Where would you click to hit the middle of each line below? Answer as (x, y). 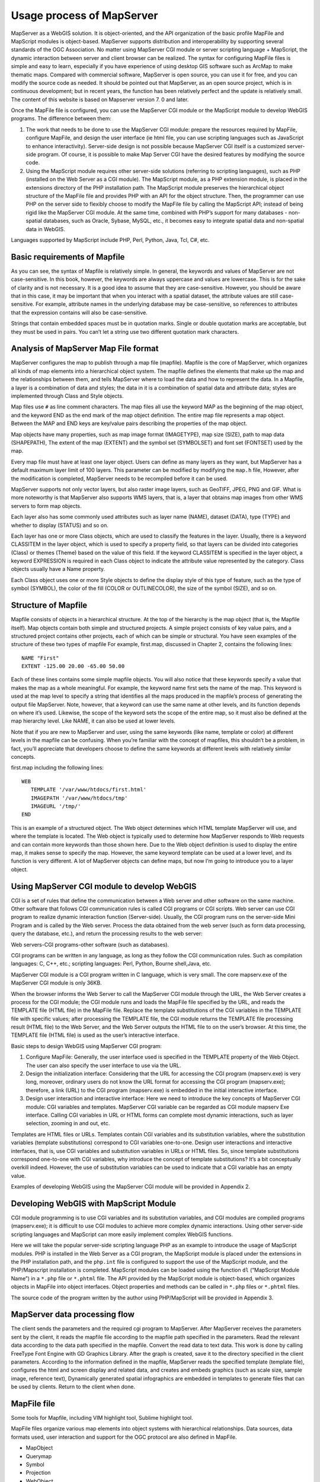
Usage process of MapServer (84, 15)
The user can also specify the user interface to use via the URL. (103, 1065)
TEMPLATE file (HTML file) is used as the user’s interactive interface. (95, 1035)
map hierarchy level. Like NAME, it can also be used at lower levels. (93, 721)
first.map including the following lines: (57, 768)
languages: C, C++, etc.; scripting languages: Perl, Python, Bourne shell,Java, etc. (111, 964)
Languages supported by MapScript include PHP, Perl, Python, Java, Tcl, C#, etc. (110, 239)
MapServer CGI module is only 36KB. (56, 983)
